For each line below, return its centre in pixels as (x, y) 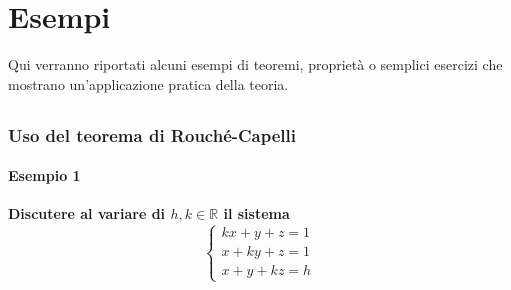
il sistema (256, 213)
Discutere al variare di (87, 213)
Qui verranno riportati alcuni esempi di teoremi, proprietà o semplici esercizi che (255, 64)
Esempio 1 (44, 175)
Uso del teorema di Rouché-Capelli (152, 134)
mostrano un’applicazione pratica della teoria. (148, 83)
